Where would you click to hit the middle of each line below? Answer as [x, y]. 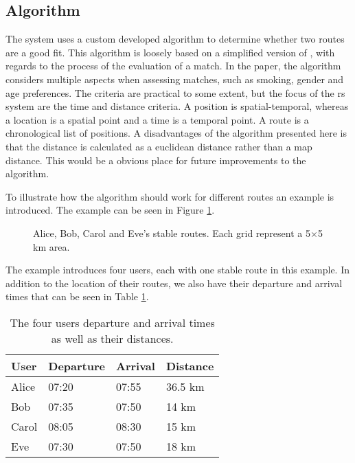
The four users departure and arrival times [112, 322]
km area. [51, 246]
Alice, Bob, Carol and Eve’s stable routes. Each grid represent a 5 [172, 233]
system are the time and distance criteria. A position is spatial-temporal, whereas [177, 106]
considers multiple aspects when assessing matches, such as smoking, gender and [175, 79]
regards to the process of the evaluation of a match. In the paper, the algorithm [173, 66]
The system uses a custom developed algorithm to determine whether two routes [175, 39]
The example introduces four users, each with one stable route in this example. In [178, 270]
